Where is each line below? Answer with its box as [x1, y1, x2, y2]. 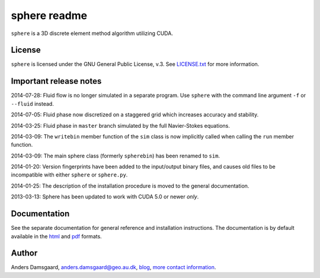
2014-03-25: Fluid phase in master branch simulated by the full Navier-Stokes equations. [11, 122, 231, 129]
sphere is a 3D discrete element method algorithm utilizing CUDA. [11, 30, 173, 37]
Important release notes [11, 76, 102, 86]
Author [11, 248, 38, 258]
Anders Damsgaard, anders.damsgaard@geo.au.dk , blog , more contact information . [11, 264, 216, 271]
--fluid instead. [11, 100, 55, 107]
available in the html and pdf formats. [11, 232, 102, 240]
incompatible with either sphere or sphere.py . [11, 171, 128, 178]
